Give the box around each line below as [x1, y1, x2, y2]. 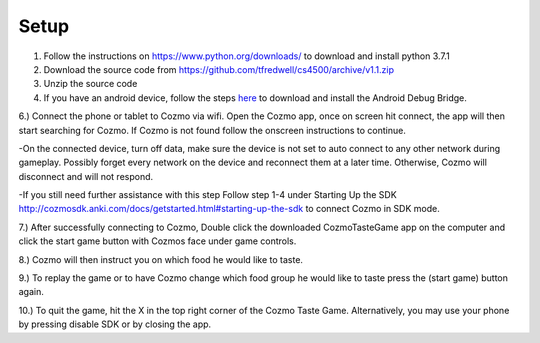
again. [18, 286, 45, 298]
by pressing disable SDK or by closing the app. [18, 318, 212, 330]
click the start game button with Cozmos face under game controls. [18, 235, 297, 247]
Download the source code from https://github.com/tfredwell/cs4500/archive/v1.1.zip [43, 63, 395, 75]
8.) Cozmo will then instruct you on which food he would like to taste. [18, 253, 304, 265]
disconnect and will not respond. [18, 170, 154, 182]
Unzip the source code [43, 78, 138, 90]
